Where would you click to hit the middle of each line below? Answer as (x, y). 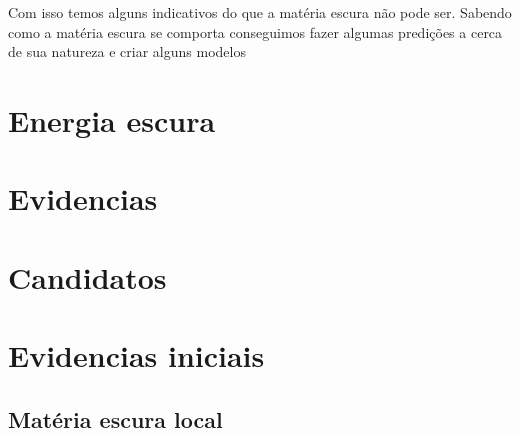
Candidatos (87, 276)
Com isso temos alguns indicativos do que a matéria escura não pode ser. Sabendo (260, 12)
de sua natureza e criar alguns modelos (127, 51)
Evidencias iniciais (136, 355)
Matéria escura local (115, 418)
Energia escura (112, 119)
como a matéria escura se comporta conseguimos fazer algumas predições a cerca (255, 31)
